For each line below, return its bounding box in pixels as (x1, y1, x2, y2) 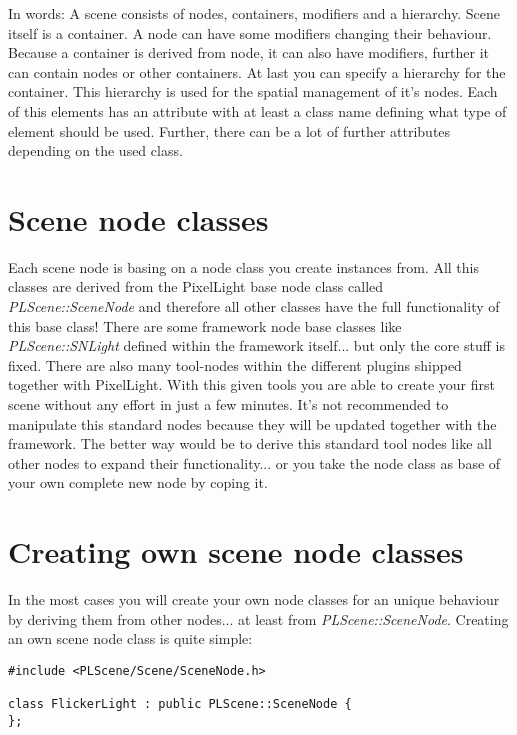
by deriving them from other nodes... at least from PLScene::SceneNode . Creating (8, 608, 509, 629)
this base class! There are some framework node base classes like (8, 315, 402, 336)
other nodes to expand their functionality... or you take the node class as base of (8, 452, 501, 473)
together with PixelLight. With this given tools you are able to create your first (8, 374, 495, 395)
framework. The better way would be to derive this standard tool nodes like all (8, 433, 492, 454)
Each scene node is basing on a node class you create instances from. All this (8, 256, 480, 277)
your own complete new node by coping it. (8, 472, 268, 493)
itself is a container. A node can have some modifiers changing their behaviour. (8, 22, 492, 43)
